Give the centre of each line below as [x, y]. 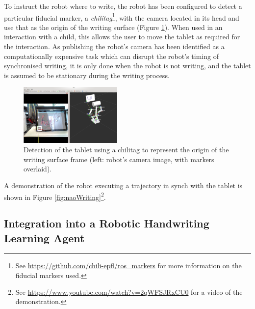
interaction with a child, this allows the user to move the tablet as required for [122, 37]
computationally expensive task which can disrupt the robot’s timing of [111, 56]
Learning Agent [44, 238]
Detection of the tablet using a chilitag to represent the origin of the [126, 150]
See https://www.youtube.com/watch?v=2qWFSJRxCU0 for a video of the [129, 292]
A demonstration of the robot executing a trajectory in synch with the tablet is [123, 185]
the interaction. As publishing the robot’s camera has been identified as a [114, 46]
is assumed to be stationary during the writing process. [87, 75]
